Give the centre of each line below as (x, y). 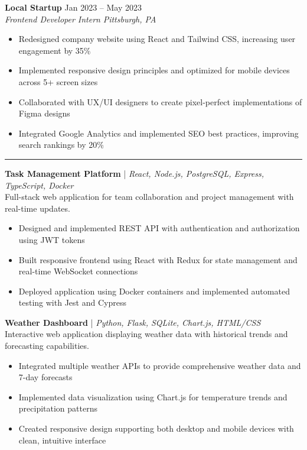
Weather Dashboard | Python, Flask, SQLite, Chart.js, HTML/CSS (133, 322)
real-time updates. (37, 208)
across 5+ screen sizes (58, 81)
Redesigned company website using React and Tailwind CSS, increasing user (157, 39)
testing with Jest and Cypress (72, 302)
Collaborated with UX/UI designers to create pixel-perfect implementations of (160, 101)
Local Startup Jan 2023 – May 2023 (73, 7)
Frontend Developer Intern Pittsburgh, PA (81, 19)
